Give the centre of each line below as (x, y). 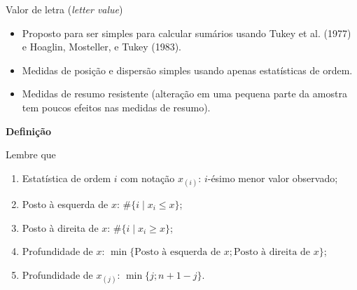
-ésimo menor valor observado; (273, 178)
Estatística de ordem (66, 178)
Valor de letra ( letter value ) (64, 9)
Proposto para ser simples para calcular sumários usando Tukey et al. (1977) (187, 33)
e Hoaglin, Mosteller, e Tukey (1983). (102, 47)
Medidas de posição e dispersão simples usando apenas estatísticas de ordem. (187, 70)
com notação (148, 178)
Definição (29, 131)
